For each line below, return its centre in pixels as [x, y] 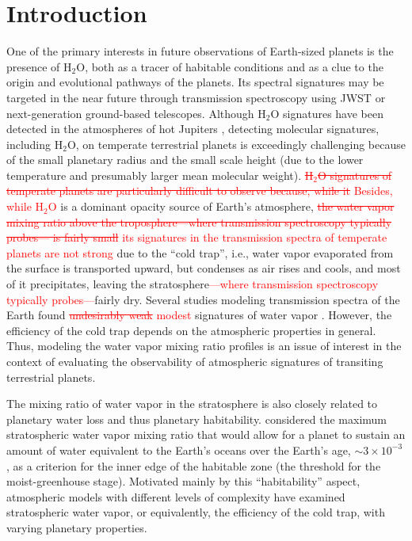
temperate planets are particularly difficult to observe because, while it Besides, [200, 190]
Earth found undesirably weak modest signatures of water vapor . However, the [199, 315]
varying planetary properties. [77, 527]
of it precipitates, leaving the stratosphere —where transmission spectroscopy [193, 284]
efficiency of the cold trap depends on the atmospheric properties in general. [191, 330]
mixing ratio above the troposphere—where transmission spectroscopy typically [199, 221]
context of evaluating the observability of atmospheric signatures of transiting [195, 361]
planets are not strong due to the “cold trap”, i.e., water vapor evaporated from [200, 252]
